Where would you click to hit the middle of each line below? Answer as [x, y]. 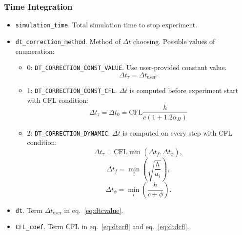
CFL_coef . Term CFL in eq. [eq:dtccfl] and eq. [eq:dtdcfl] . [102, 226]
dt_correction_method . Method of [68, 41]
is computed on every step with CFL [178, 132]
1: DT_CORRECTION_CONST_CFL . [72, 90]
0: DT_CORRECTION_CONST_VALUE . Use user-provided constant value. [127, 67]
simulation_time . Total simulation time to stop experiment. [106, 25]
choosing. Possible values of [174, 41]
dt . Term [29, 210]
